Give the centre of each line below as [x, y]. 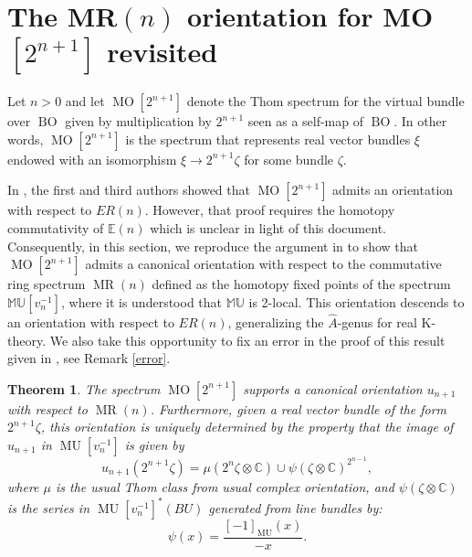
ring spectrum [47, 284]
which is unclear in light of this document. [268, 227]
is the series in [49, 508]
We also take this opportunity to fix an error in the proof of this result [247, 340]
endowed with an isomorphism [92, 159]
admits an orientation [393, 190]
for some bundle [289, 159]
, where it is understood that [142, 301]
